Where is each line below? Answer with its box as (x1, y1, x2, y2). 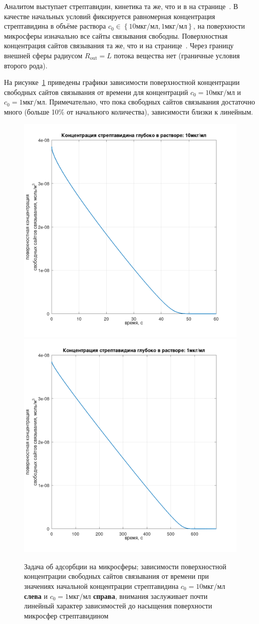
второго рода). (4, 60, 48, 70)
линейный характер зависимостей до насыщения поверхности (24, 600, 212, 611)
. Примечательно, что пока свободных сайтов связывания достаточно (45, 96, 255, 107)
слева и (24, 590, 48, 601)
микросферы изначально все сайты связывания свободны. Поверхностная (4, 30, 228, 41)
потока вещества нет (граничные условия (114, 50, 240, 60)
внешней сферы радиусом (4, 50, 83, 60)
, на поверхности (193, 21, 245, 31)
